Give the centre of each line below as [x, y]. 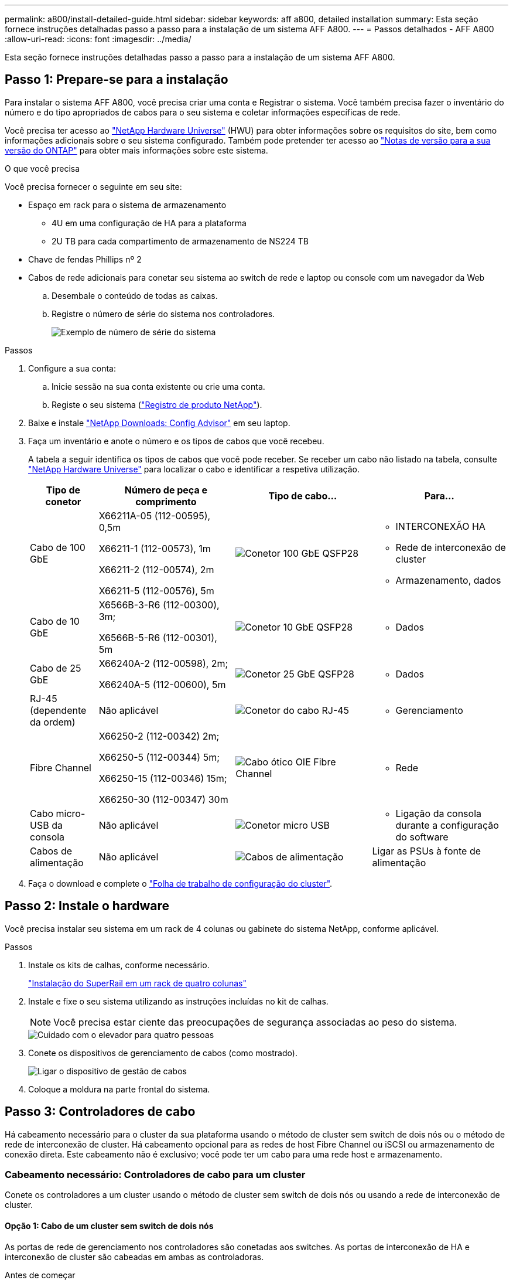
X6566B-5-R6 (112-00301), [158, 637]
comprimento [166, 501]
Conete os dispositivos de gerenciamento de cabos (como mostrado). [163, 1053]
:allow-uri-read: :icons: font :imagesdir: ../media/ [98, 39]
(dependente [58, 710]
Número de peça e [166, 490]
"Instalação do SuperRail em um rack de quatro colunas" [137, 983]
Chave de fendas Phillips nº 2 [85, 259]
